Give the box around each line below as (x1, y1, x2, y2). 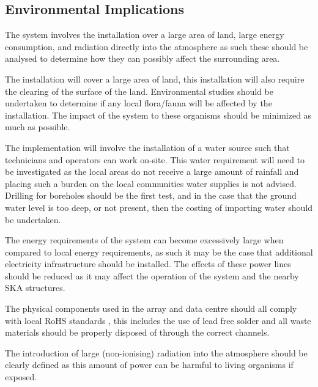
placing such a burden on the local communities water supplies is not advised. (5, 177, 297, 190)
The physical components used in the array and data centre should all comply (5, 302, 297, 315)
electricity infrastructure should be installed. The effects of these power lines (5, 257, 291, 270)
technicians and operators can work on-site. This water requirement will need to (5, 153, 305, 166)
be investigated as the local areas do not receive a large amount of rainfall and (5, 165, 299, 178)
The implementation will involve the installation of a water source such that (5, 141, 290, 153)
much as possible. (5, 120, 70, 133)
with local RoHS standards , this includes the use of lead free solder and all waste (5, 314, 311, 326)
